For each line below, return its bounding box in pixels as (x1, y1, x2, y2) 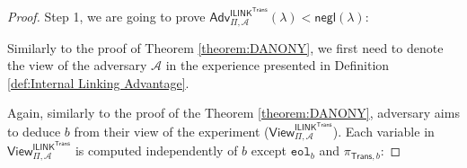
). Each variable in (332, 121, 435, 140)
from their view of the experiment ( (74, 121, 269, 140)
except (251, 141, 287, 160)
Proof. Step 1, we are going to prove (7, 7, 206, 26)
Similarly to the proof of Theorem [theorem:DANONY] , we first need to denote (7, 38, 444, 57)
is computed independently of (75, 141, 238, 160)
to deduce (7, 121, 61, 140)
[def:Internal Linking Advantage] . (7, 73, 189, 92)
